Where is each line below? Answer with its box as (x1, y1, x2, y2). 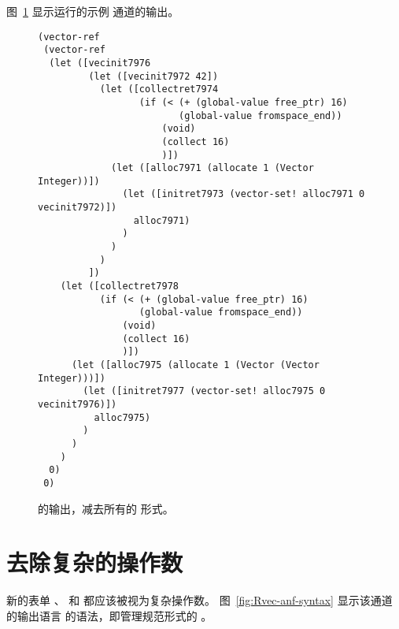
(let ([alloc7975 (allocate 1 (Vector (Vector (71, 359, 320, 370)
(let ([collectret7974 (99, 84, 219, 95)
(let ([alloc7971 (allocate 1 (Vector (111, 162, 314, 174)
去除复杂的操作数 (6, 546, 183, 579)
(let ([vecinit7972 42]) (88, 70, 219, 82)
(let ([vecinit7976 (49, 57, 151, 69)
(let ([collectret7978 (60, 281, 179, 292)
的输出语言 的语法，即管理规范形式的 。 (6, 607, 212, 623)
